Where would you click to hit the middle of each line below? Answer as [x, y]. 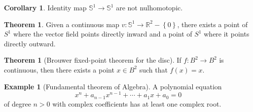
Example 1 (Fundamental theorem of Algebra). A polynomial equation [113, 86]
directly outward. [30, 43]
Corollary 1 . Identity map [45, 7]
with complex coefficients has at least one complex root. [137, 103]
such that [153, 69]
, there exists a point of [212, 24]
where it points [227, 34]
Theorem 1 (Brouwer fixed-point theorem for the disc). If [93, 60]
